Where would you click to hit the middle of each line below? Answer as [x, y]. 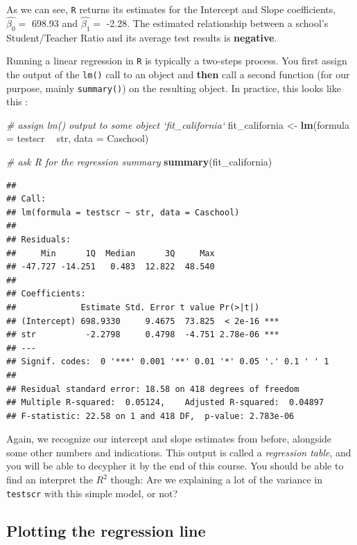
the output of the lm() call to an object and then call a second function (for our [178, 74]
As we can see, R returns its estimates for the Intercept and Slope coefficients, [171, 9]
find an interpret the [50, 480]
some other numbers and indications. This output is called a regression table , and [179, 452]
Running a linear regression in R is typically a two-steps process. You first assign [177, 61]
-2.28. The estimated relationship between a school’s [217, 23]
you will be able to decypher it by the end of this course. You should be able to [175, 466]
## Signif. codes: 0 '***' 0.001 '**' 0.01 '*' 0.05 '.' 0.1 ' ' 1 [168, 362]
